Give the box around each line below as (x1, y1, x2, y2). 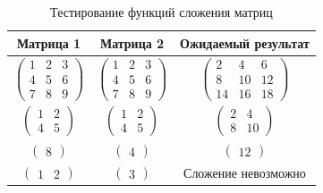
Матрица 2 (99, 33, 165, 52)
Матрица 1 (16, 33, 81, 52)
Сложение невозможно (183, 163, 306, 181)
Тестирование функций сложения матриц (50, 3, 273, 21)
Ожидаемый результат (180, 33, 310, 52)
